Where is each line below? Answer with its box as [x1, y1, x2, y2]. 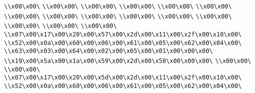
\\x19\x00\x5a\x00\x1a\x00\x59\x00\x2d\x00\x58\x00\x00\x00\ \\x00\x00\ [4, 57, 251, 64]
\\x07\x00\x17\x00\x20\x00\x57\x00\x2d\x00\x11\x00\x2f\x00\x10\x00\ [4, 30, 242, 38]
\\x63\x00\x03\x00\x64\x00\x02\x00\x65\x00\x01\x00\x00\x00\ [4, 47, 213, 55]
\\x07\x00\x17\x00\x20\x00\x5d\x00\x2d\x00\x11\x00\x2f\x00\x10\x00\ [4, 74, 242, 81]
